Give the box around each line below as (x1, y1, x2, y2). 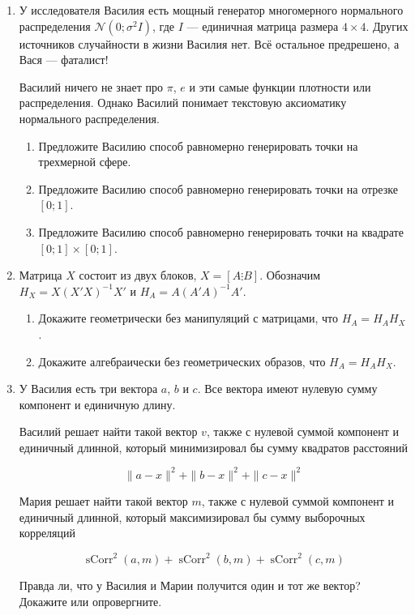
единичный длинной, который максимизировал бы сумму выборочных (19, 508, 366, 525)
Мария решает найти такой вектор (19, 492, 188, 509)
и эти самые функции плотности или (189, 78, 371, 95)
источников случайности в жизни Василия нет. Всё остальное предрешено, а (19, 35, 400, 52)
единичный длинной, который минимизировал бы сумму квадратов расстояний (19, 438, 408, 455)
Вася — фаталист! (19, 51, 109, 68)
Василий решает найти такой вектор (19, 423, 198, 440)
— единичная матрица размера (186, 17, 339, 34)
